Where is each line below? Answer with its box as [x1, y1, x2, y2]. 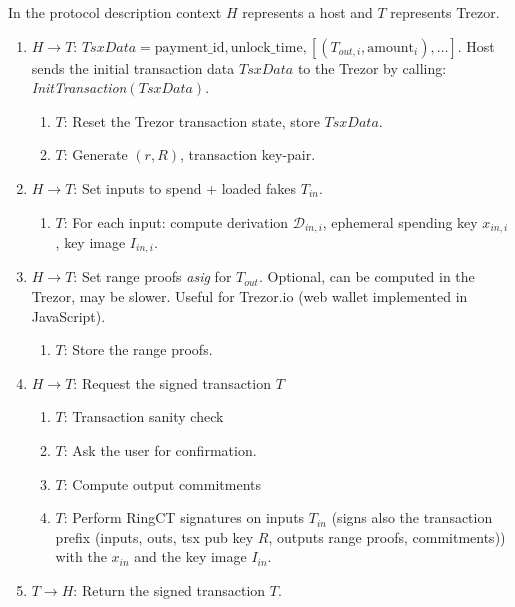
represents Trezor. [390, 2, 500, 22]
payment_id [154, 40, 225, 55]
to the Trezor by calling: [297, 57, 447, 78]
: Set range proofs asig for [73, 266, 232, 287]
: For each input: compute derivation [63, 211, 289, 232]
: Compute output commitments [63, 473, 262, 494]
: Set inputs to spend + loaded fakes [73, 177, 297, 198]
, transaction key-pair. [180, 144, 316, 165]
